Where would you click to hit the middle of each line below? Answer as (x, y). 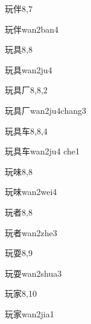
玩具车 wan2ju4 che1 (42, 151)
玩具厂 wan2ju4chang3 (45, 110)
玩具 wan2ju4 (29, 69)
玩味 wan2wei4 (31, 192)
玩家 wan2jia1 (30, 313)
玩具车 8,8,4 (26, 131)
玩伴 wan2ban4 (32, 29)
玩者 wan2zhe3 (31, 232)
